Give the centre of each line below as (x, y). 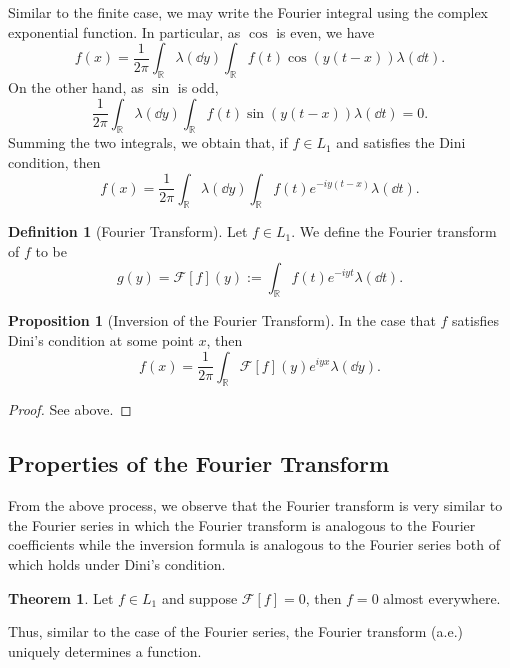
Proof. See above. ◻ (70, 409)
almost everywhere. (442, 597)
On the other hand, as (76, 86)
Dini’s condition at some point (101, 339)
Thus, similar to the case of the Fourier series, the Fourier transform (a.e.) (235, 631)
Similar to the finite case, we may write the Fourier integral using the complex (248, 12)
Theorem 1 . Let (61, 597)
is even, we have (325, 31)
